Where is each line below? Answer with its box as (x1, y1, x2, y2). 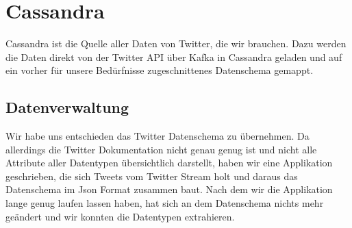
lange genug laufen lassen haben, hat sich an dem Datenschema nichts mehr (5, 196, 324, 210)
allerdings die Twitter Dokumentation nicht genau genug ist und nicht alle (5, 142, 317, 156)
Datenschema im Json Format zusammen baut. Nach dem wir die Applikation (5, 182, 333, 197)
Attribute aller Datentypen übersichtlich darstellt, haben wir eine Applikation (5, 155, 333, 170)
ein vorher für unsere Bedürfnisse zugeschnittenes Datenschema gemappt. (5, 63, 314, 77)
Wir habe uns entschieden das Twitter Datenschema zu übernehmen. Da (5, 129, 310, 143)
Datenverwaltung (5, 97, 129, 118)
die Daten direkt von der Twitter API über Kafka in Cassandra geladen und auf (5, 49, 342, 64)
